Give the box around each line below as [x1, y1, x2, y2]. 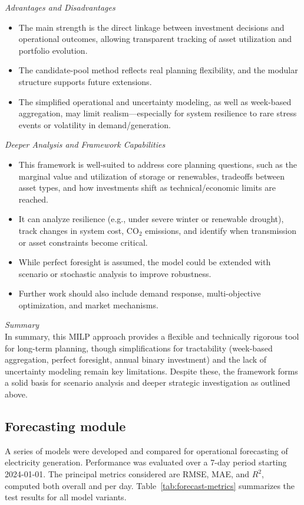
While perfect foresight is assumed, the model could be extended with [18, 256, 271, 268]
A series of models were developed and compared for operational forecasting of [5, 444, 288, 457]
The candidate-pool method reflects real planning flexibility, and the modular [18, 64, 298, 76]
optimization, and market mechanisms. [18, 298, 158, 311]
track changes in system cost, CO [18, 224, 139, 236]
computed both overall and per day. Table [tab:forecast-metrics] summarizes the [5, 479, 295, 491]
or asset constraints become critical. [18, 236, 148, 248]
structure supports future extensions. [18, 75, 152, 87]
